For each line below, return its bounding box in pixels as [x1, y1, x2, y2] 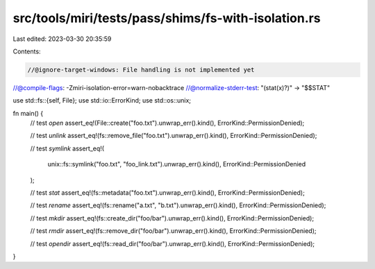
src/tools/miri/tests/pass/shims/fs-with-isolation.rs [12, 10, 321, 26]
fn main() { [12, 109, 44, 117]
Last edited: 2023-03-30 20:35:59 [12, 35, 112, 43]
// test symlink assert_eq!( [30, 144, 104, 153]
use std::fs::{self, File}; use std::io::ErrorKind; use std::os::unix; [12, 96, 191, 105]
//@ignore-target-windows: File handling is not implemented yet [27, 66, 255, 73]
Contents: [12, 47, 41, 55]
